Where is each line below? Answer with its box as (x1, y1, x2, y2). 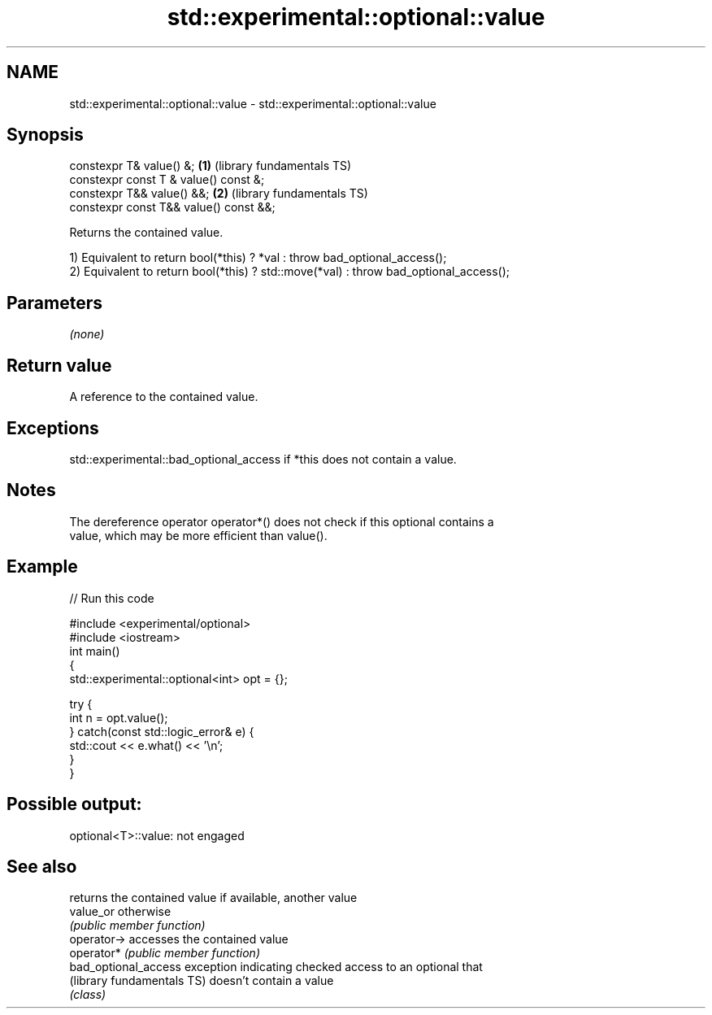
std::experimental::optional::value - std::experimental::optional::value (69, 96, 436, 111)
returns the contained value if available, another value (69, 891, 358, 905)
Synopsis (7, 124, 84, 146)
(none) (69, 327, 105, 342)
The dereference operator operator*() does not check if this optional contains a (69, 514, 494, 529)
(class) (69, 987, 106, 1002)
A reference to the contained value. (69, 390, 258, 404)
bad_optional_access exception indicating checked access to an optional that (69, 960, 483, 974)
